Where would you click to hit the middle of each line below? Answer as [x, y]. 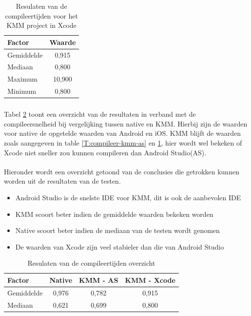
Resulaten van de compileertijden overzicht [91, 263]
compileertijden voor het [41, 15]
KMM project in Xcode [41, 25]
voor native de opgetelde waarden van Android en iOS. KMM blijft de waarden [122, 133]
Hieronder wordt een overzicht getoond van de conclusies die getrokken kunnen [122, 171]
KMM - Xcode [150, 280]
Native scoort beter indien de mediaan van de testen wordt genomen [117, 230]
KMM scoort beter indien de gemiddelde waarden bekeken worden [114, 214]
